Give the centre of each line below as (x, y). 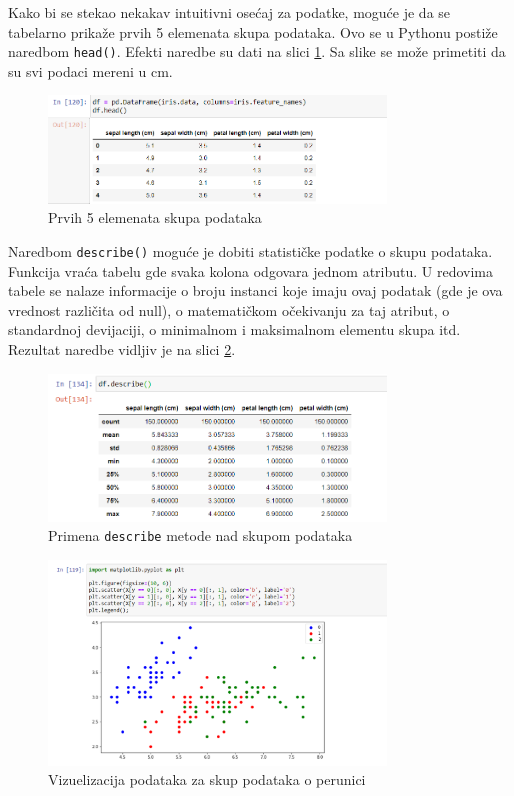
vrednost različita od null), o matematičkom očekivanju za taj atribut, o (229, 309)
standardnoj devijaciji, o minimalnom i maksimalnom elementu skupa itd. (234, 329)
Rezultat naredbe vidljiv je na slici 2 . (122, 348)
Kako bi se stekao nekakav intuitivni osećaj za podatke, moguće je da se (229, 12)
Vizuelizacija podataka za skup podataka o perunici (207, 779)
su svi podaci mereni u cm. (90, 70)
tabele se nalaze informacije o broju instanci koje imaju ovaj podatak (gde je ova (255, 290)
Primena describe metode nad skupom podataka (200, 535)
